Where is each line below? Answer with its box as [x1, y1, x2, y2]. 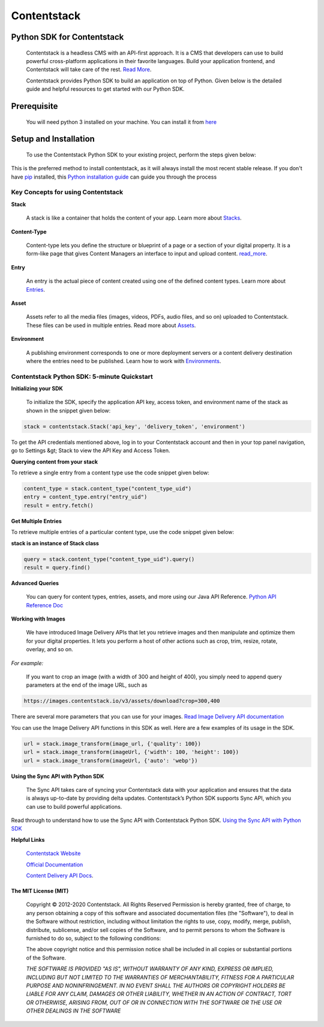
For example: [11, 659, 44, 667]
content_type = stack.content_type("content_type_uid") [23, 485, 192, 492]
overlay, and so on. [26, 646, 73, 653]
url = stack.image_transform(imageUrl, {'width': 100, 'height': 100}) [23, 749, 239, 756]
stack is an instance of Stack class [11, 539, 99, 547]
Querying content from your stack [11, 458, 98, 465]
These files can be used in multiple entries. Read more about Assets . [26, 322, 196, 329]
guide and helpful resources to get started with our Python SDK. [26, 85, 185, 93]
